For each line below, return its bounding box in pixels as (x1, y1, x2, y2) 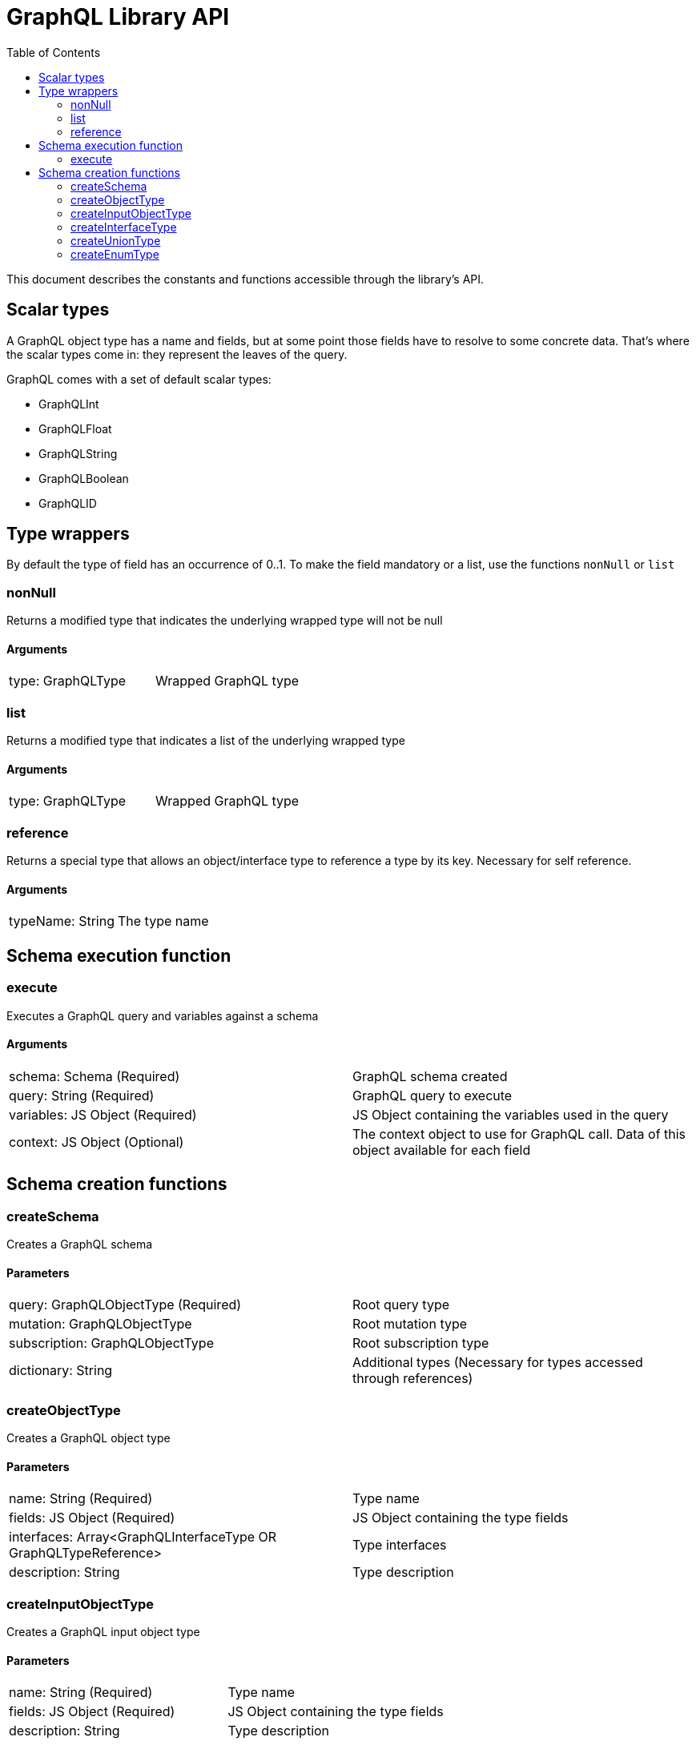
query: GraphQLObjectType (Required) (9, 1297, 242, 1313)
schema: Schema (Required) (9, 1068, 180, 1084)
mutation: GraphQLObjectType (9, 1316, 192, 1333)
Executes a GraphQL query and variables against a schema (6, 1008, 319, 1023)
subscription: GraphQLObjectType (9, 1335, 214, 1352)
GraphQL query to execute (352, 1087, 513, 1104)
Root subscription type (352, 1335, 489, 1352)
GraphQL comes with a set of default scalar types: (6, 372, 272, 386)
